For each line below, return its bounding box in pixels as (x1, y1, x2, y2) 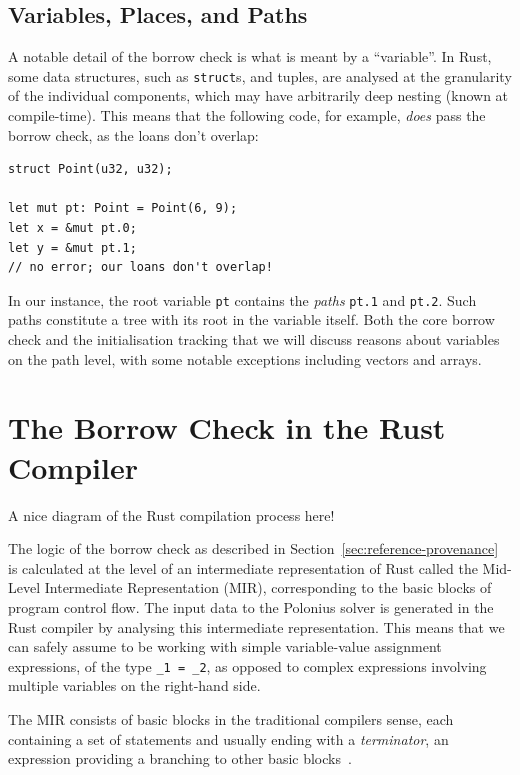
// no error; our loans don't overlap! (8, 260, 273, 275)
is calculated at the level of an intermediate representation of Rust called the (8, 557, 478, 578)
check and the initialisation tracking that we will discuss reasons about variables (8, 329, 500, 350)
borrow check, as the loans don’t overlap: (8, 124, 259, 145)
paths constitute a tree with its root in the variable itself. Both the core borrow (8, 309, 495, 330)
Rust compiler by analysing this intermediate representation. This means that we (8, 616, 505, 637)
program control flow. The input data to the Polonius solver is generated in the (8, 596, 494, 617)
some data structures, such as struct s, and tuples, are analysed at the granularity (8, 65, 512, 86)
